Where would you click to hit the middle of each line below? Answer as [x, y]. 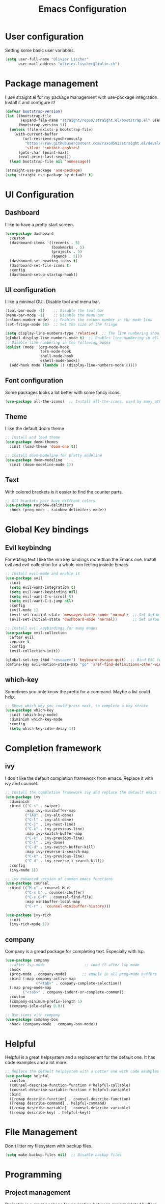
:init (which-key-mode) [34, 715]
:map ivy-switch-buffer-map [54, 833]
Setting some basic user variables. [40, 50]
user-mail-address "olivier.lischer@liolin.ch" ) [69, 64]
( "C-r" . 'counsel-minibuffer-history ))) [68, 906]
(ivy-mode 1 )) [24, 870]
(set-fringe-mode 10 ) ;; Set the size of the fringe [61, 325]
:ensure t [19, 642]
